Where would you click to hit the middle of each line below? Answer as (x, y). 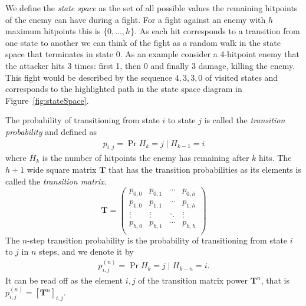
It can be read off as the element (64, 280)
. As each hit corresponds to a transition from (217, 31)
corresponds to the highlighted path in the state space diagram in (124, 89)
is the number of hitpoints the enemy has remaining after (146, 158)
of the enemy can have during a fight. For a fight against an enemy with (136, 19)
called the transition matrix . (56, 181)
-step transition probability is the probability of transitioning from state (157, 240)
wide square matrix (62, 169)
